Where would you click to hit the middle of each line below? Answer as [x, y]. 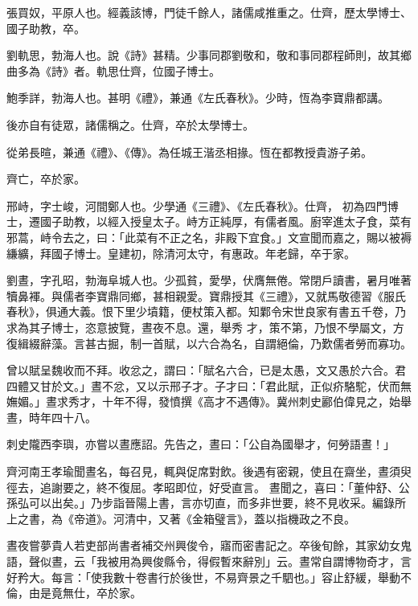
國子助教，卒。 [46, 28]
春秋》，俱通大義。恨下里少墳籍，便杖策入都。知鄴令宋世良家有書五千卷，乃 [206, 311]
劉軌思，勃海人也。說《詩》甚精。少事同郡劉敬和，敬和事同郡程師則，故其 [203, 55]
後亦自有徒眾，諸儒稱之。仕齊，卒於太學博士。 [130, 124]
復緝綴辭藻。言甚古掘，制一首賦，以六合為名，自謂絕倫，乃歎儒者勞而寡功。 [209, 343]
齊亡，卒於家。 [46, 179]
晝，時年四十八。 [51, 417]
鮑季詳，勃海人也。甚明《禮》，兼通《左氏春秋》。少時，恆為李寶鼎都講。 [198, 98]
